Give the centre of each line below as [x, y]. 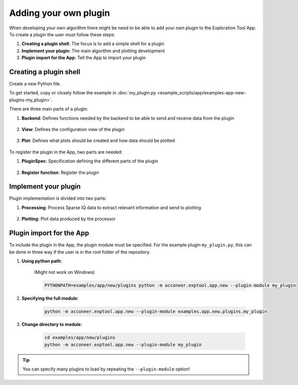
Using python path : [42, 261]
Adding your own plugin [60, 13]
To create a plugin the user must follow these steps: [62, 34]
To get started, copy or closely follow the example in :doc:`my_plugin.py [83, 93]
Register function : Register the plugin [60, 172]
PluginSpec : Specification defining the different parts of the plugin [90, 161]
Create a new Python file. [35, 84]
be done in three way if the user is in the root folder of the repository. [80, 252]
